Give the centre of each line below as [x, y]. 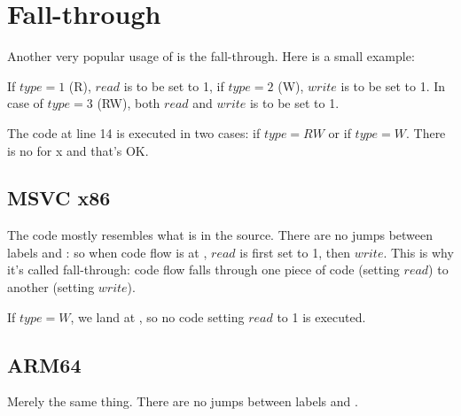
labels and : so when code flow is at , [107, 252]
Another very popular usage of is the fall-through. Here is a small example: [211, 56]
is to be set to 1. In [393, 85]
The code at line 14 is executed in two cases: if [134, 132]
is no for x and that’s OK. [78, 150]
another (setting [51, 287]
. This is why [418, 252]
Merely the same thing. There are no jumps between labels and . [183, 401]
